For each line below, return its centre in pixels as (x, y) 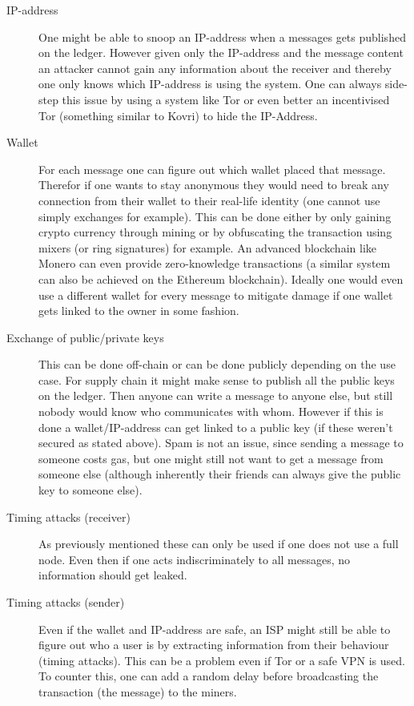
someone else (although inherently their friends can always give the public (220, 474)
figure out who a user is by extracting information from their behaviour (214, 645)
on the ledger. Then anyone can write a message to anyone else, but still (216, 395)
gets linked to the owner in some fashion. (139, 311)
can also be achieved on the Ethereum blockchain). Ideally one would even (221, 278)
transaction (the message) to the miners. (138, 691)
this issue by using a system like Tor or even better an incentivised (226, 99)
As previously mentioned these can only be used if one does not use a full (219, 544)
